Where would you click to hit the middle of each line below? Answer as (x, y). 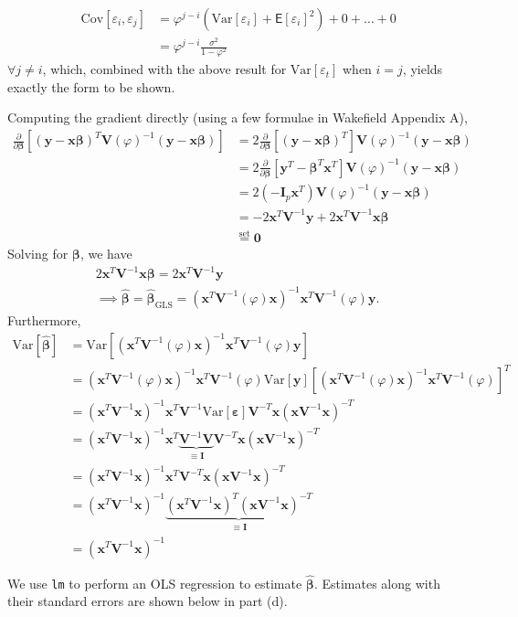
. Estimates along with (377, 583)
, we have (106, 254)
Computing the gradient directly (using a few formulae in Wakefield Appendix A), (238, 117)
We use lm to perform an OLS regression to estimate (155, 583)
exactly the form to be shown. (91, 86)
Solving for (38, 254)
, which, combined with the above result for (164, 69)
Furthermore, (44, 319)
